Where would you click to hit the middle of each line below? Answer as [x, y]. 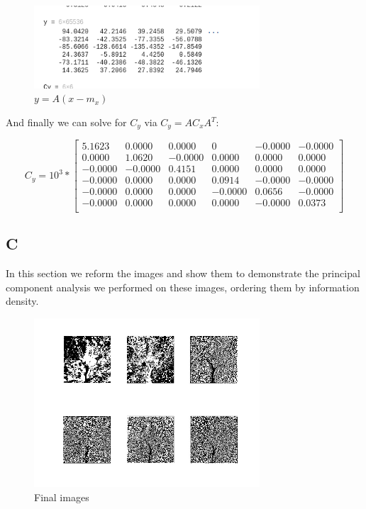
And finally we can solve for [66, 122]
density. [22, 301]
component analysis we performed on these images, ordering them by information [183, 287]
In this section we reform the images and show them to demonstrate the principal [183, 273]
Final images [62, 497]
